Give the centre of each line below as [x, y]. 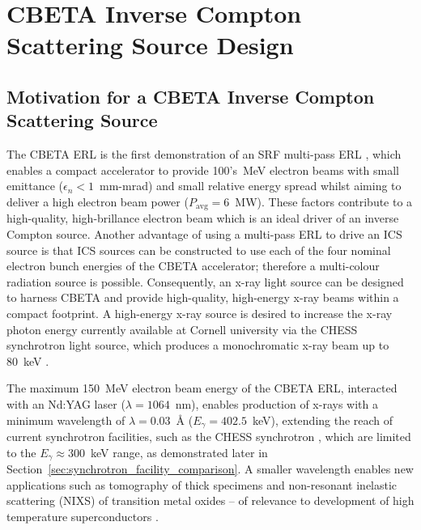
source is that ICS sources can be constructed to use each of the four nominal [199, 250]
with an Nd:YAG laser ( [66, 403]
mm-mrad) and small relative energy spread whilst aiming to [251, 186]
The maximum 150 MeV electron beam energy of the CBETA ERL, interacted [202, 388]
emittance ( [35, 186]
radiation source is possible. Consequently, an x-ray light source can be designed [205, 281]
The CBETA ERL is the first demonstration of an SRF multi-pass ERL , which [204, 154]
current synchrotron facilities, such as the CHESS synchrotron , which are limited [209, 436]
